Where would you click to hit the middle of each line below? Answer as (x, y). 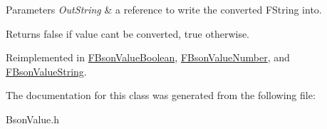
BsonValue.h (32, 119)
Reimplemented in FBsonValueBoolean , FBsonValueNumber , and (148, 57)
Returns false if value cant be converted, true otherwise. (128, 33)
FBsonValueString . (46, 71)
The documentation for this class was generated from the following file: (161, 95)
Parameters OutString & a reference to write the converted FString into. (164, 9)
